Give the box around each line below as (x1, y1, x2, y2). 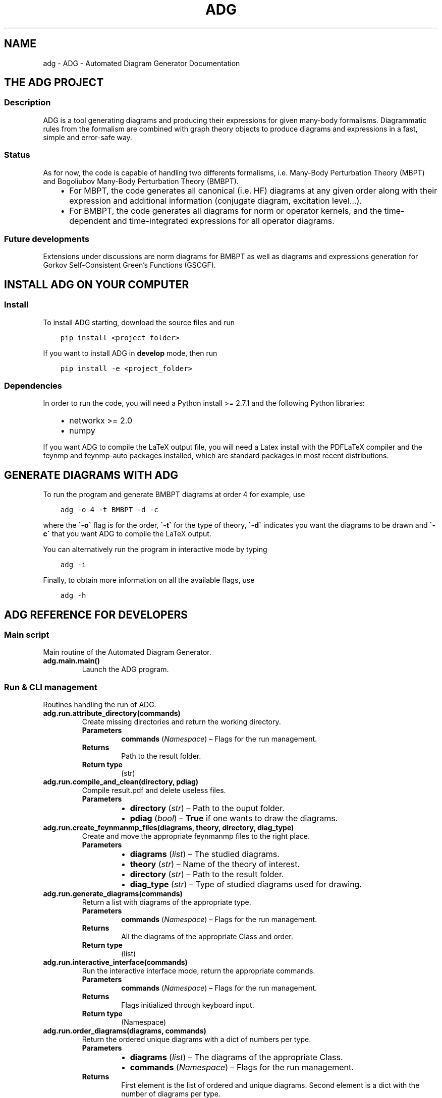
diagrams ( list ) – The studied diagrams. (130, 849, 280, 860)
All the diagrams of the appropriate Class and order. (121, 932, 293, 941)
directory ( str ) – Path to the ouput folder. (130, 803, 285, 814)
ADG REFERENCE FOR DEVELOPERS (4, 608, 188, 621)
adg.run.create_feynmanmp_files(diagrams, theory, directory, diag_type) (43, 823, 294, 832)
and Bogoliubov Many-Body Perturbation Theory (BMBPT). (43, 176, 239, 186)
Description (4, 97, 51, 108)
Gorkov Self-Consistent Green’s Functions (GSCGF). (43, 261, 216, 270)
